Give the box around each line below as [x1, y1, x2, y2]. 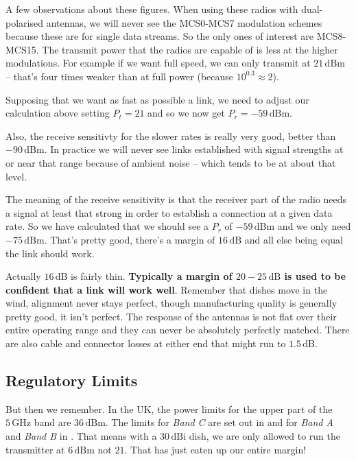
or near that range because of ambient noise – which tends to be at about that [5, 155, 336, 169]
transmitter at [5, 442, 65, 456]
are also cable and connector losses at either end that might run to [5, 336, 286, 351]
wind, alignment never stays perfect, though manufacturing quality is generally [5, 296, 337, 310]
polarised [5, 15, 43, 29]
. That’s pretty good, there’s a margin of [44, 232, 215, 246]
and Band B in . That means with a [5, 429, 157, 443]
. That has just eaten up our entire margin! [124, 442, 307, 456]
